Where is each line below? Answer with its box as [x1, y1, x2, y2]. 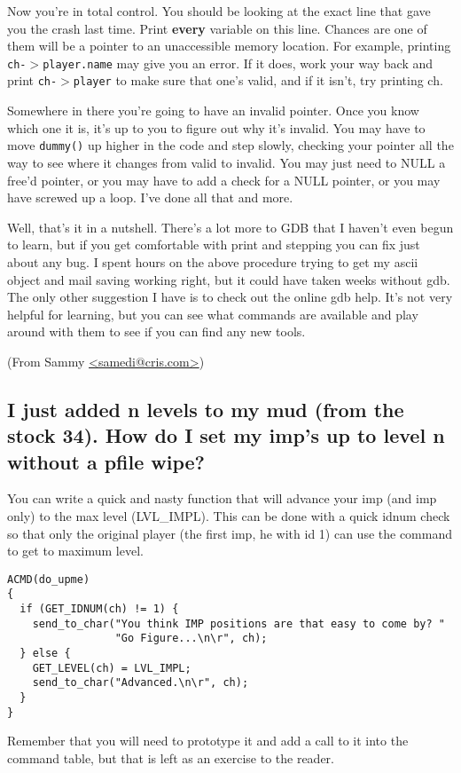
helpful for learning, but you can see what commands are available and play [7, 304, 418, 323]
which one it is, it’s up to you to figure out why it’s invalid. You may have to [7, 118, 426, 137]
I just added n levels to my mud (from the [7, 395, 404, 422]
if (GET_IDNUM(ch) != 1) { [20, 603, 179, 616]
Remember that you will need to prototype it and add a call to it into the [7, 731, 409, 750]
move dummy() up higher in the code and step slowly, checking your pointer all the [7, 136, 454, 154]
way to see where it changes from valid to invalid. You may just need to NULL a [7, 153, 446, 171]
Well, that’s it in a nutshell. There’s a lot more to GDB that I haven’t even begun [7, 217, 454, 236]
